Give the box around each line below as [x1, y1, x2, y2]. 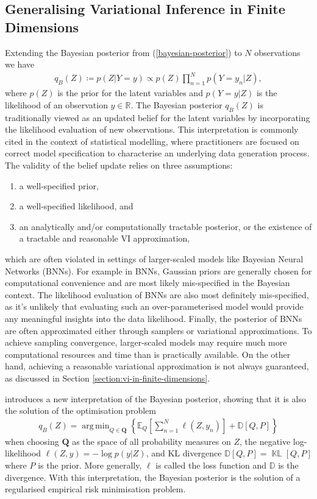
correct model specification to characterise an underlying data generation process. [5, 147, 310, 159]
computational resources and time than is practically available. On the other [5, 347, 291, 360]
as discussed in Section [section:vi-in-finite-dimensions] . [5, 371, 210, 384]
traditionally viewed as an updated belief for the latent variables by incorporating [5, 111, 310, 124]
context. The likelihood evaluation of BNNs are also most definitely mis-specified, [5, 288, 309, 301]
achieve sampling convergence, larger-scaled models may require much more [5, 336, 287, 349]
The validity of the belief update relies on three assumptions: [5, 159, 233, 172]
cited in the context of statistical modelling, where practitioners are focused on [5, 134, 299, 147]
